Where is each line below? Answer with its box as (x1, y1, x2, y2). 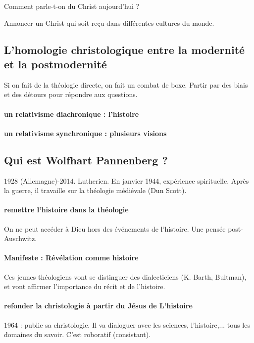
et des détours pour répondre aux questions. (4, 89, 138, 99)
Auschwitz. (4, 233, 37, 244)
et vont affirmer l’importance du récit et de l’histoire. (4, 281, 165, 292)
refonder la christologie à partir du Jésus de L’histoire (4, 300, 193, 311)
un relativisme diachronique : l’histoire (4, 108, 139, 119)
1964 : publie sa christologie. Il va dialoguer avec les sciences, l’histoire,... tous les (4, 319, 250, 330)
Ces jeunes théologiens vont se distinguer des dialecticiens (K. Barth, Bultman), (4, 271, 247, 282)
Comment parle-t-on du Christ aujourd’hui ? (4, 1, 140, 11)
